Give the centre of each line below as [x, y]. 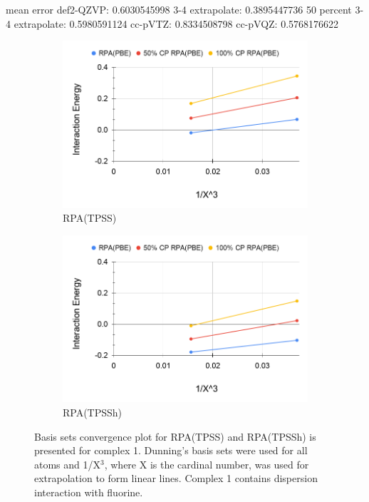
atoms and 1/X [68, 464]
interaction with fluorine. [89, 492]
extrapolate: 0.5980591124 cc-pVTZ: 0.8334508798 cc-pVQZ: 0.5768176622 [176, 23]
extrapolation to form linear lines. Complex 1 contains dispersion [176, 478]
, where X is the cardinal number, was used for [207, 464]
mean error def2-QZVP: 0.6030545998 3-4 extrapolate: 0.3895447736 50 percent [179, 9]
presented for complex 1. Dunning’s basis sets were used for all [171, 450]
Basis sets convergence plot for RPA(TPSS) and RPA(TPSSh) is [175, 436]
